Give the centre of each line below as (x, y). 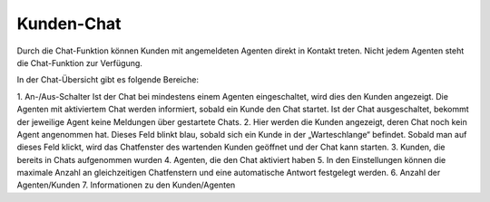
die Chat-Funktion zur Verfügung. (79, 63)
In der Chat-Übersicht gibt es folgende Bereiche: (108, 80)
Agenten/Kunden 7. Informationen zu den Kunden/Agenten (126, 185)
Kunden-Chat (69, 24)
